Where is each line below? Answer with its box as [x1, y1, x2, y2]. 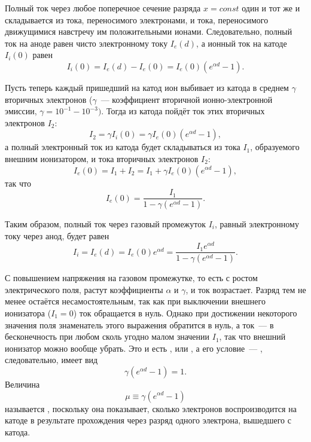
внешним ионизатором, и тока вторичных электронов [5, 152, 199, 164]
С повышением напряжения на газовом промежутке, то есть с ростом [5, 272, 258, 284]
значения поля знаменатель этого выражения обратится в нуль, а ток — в [5, 318, 274, 331]
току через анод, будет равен [5, 229, 109, 242]
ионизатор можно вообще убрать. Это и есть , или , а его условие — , [5, 342, 263, 354]
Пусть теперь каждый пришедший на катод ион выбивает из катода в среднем [5, 81, 289, 93]
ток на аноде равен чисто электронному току [5, 36, 168, 49]
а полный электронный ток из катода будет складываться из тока [5, 141, 240, 153]
